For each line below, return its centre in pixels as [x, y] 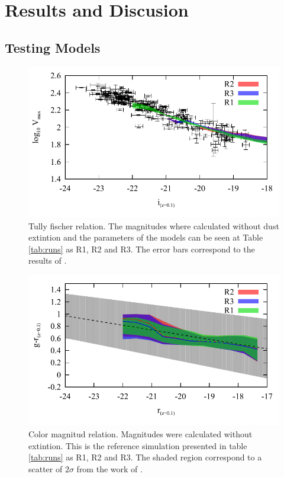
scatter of [46, 468]
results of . [48, 260]
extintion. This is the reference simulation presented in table [138, 445]
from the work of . [109, 468]
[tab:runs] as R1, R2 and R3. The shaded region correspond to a [145, 457]
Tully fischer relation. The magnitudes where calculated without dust [154, 225]
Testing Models [53, 47]
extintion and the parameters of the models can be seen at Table [146, 237]
